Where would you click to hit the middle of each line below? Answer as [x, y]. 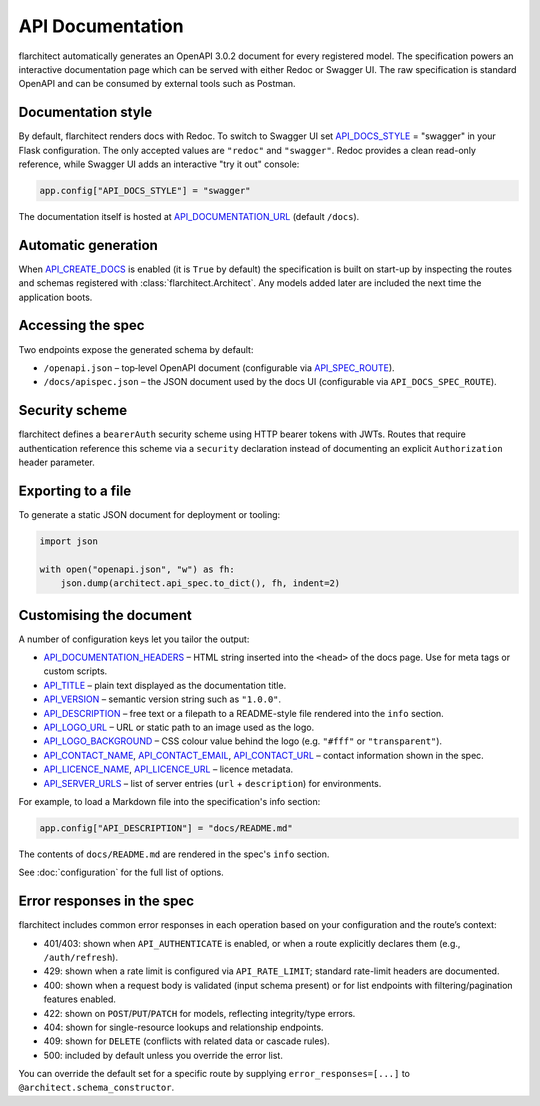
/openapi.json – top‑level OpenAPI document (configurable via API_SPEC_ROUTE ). [219, 367]
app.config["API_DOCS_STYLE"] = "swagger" [145, 190]
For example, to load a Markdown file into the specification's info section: [169, 801]
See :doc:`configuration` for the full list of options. [121, 872]
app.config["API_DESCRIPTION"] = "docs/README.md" [166, 828]
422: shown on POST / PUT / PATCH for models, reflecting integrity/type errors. [199, 1013]
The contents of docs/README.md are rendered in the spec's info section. [174, 854]
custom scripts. [75, 671]
